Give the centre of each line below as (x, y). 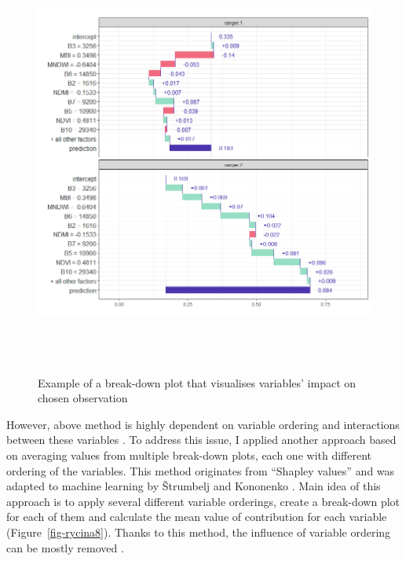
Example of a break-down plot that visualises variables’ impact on (197, 382)
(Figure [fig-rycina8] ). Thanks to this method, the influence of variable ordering (199, 532)
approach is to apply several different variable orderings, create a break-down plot (203, 501)
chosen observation (83, 398)
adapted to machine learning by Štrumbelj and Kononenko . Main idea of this (194, 486)
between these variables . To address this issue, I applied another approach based (201, 440)
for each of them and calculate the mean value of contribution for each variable (197, 517)
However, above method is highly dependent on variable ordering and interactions (203, 424)
